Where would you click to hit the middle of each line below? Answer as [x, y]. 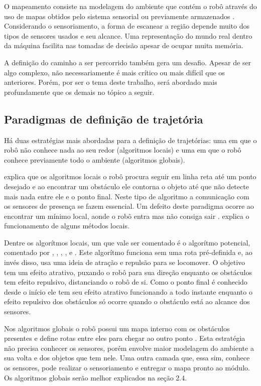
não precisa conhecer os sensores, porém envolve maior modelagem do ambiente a [129, 348]
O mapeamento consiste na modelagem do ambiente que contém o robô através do [130, 6]
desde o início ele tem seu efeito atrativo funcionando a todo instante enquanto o [128, 291]
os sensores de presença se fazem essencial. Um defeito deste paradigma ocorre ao [129, 206]
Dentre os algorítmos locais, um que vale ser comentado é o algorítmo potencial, [127, 242]
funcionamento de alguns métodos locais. [67, 226]
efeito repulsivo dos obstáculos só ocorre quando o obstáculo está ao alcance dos [127, 301]
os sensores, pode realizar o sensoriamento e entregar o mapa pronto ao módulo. [127, 368]
